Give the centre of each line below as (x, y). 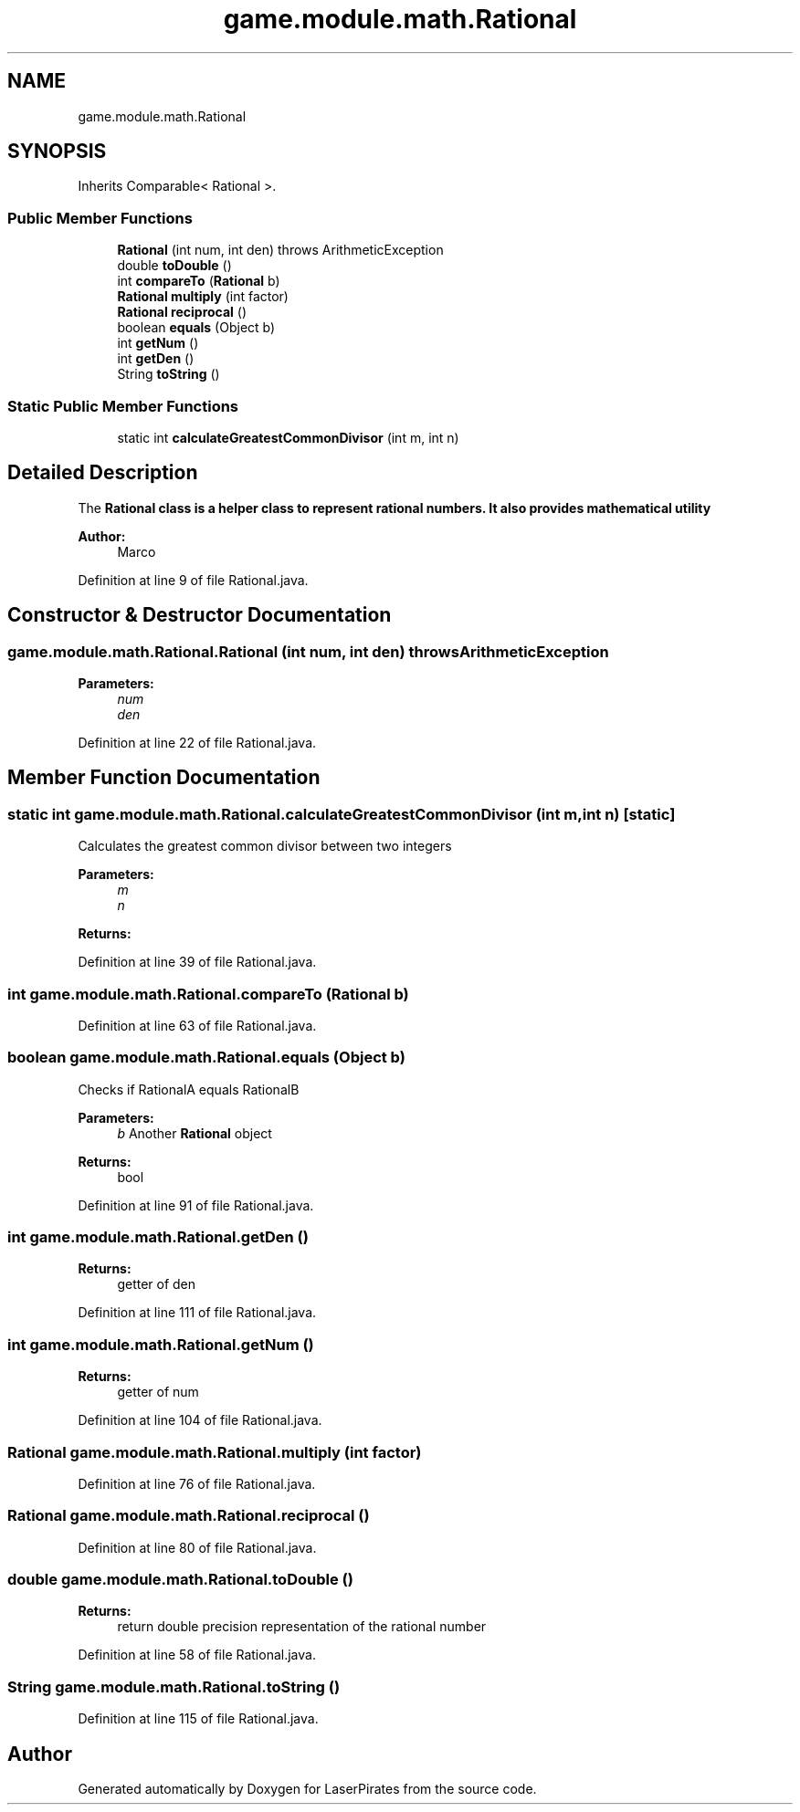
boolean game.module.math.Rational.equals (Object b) (206, 1058)
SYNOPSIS (57, 152)
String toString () (168, 374)
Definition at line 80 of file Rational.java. (197, 1547)
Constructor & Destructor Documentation (200, 615)
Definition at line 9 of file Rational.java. (193, 580)
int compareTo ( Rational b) (199, 281)
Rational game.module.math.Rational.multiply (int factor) (215, 1452)
